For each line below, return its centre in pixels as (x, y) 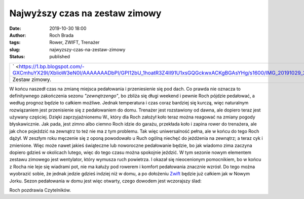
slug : (15, 49)
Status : (17, 57)
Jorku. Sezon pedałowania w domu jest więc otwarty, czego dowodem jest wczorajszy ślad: (106, 181)
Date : (15, 28)
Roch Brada (62, 35)
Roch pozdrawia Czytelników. (40, 190)
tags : (15, 43)
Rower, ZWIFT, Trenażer (74, 43)
